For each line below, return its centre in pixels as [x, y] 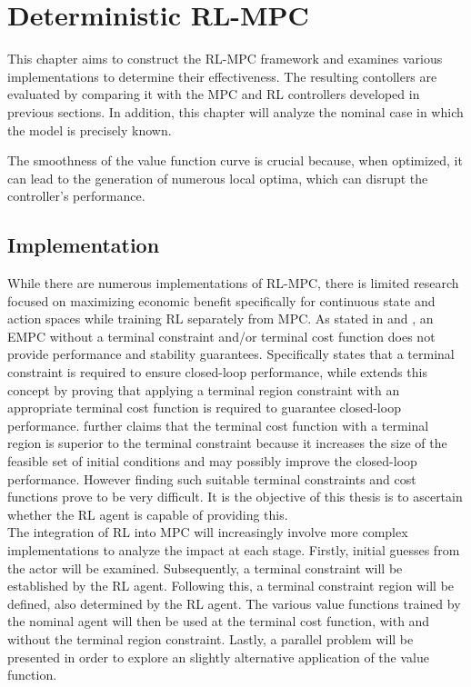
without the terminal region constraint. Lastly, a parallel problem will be [210, 638]
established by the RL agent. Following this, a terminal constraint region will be [231, 586]
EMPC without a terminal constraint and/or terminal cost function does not [221, 336]
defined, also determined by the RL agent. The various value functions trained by [234, 603]
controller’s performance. [76, 196]
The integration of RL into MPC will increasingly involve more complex [208, 532]
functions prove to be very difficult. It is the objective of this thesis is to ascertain [235, 497]
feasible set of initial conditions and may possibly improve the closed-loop [212, 461]
